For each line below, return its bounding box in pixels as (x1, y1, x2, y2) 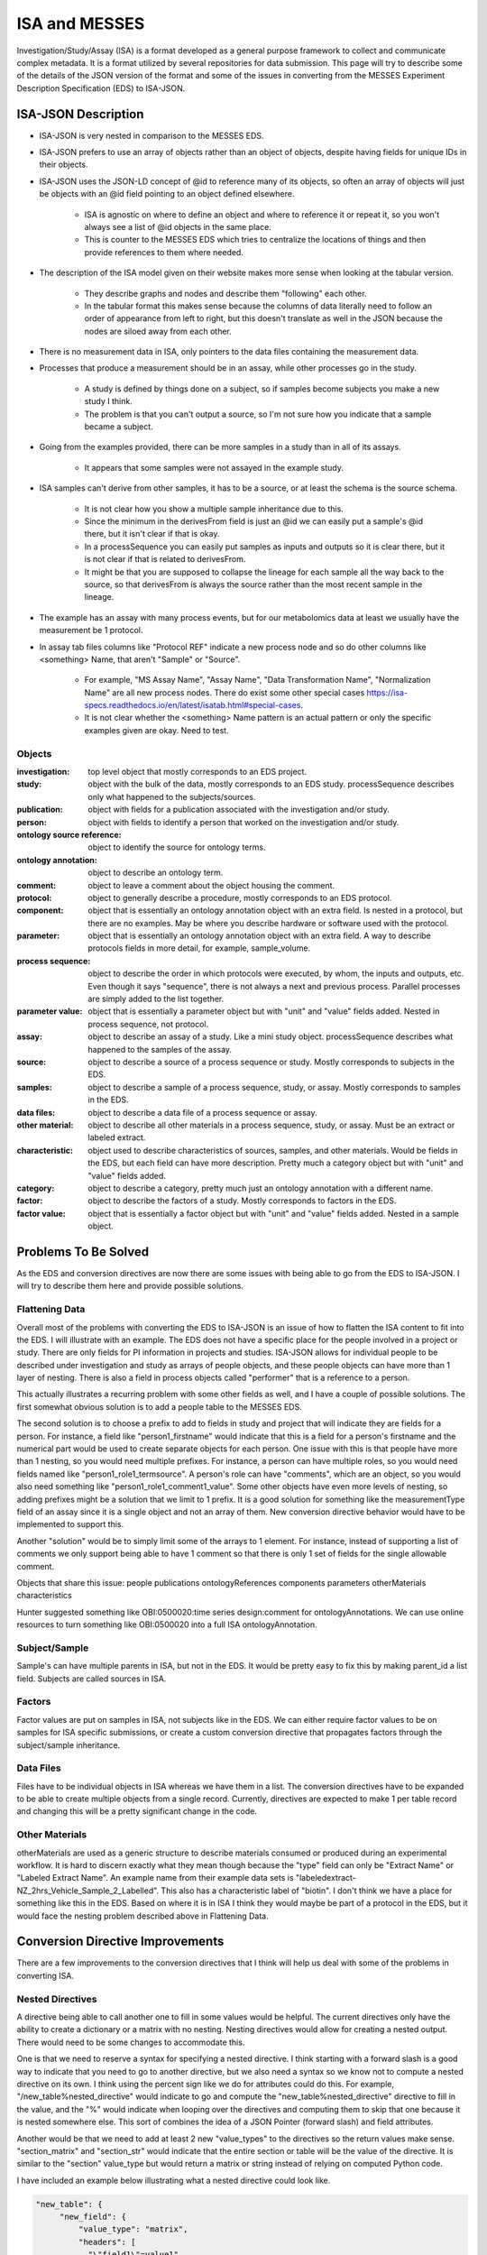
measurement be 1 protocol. (39, 625, 143, 636)
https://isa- (366, 686, 409, 698)
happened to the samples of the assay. (87, 1044, 233, 1054)
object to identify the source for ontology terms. (87, 842, 266, 852)
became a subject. (84, 421, 153, 432)
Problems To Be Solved (16, 1244, 149, 1259)
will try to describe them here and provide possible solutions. (16, 1281, 243, 1292)
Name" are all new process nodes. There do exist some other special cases (84, 686, 365, 698)
